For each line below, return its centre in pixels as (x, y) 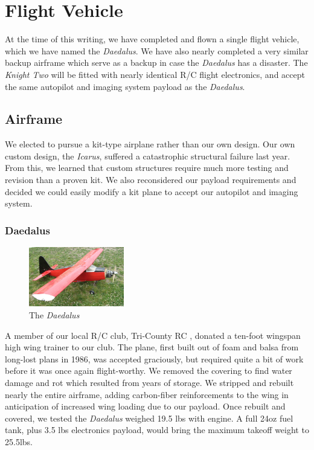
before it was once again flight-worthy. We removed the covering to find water (149, 371)
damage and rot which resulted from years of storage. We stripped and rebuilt (149, 382)
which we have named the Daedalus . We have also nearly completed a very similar (157, 50)
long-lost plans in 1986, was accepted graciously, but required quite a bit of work (154, 358)
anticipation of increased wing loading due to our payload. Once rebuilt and (145, 406)
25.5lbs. (19, 441)
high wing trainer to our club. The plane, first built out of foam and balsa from (152, 347)
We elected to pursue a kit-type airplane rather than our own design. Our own (150, 144)
